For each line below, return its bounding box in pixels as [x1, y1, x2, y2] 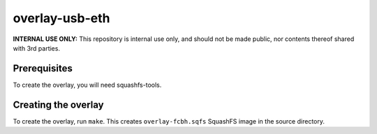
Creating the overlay [13, 99, 104, 110]
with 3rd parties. [13, 44, 61, 52]
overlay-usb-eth [13, 10, 110, 26]
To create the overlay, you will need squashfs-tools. [13, 81, 162, 89]
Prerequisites [13, 62, 73, 74]
